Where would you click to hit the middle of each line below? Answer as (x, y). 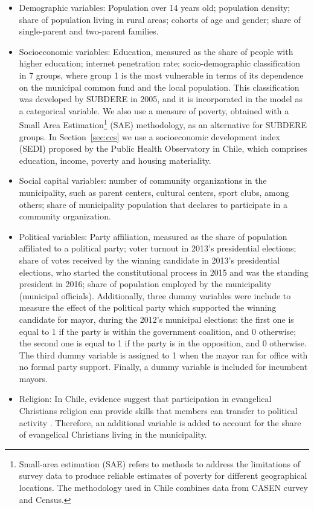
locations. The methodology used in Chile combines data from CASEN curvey (163, 488)
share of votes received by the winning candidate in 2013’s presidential (149, 260)
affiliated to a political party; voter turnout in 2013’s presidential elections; (158, 248)
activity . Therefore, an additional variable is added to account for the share (160, 422)
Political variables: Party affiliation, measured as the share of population (153, 236)
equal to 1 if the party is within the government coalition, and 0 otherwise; (158, 331)
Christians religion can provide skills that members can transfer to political (158, 411)
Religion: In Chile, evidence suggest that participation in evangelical (145, 399)
